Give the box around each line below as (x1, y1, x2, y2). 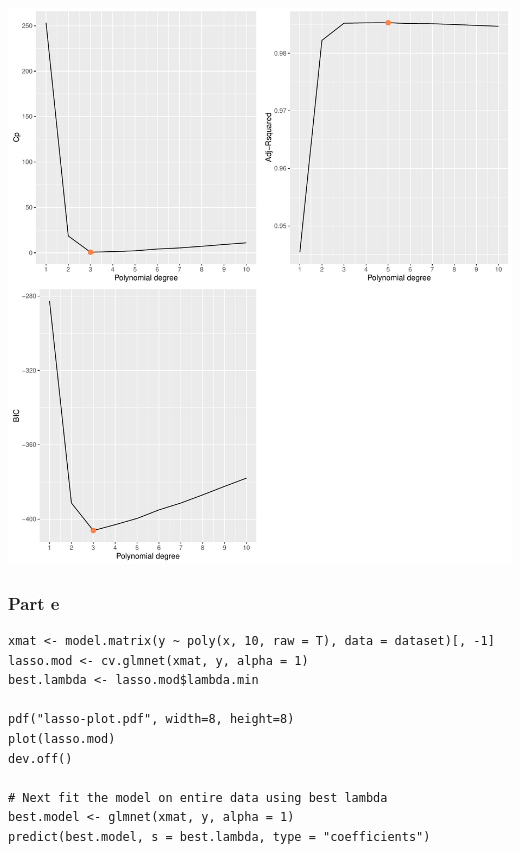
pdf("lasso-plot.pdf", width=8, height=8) (8, 712, 295, 727)
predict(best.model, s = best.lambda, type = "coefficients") (8, 829, 431, 844)
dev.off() (8, 751, 73, 766)
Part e (8, 590, 60, 615)
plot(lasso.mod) (8, 731, 116, 746)
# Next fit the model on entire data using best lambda (8, 790, 388, 805)
